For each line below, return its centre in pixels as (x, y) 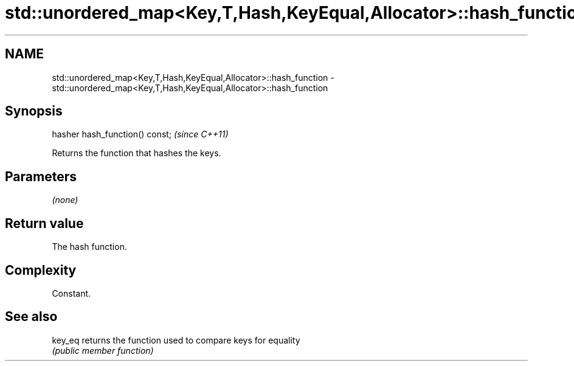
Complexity (41, 270)
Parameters (41, 176)
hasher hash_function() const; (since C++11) (140, 134)
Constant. (71, 293)
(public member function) (103, 350)
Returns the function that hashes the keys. (137, 153)
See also (31, 317)
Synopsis (34, 111)
